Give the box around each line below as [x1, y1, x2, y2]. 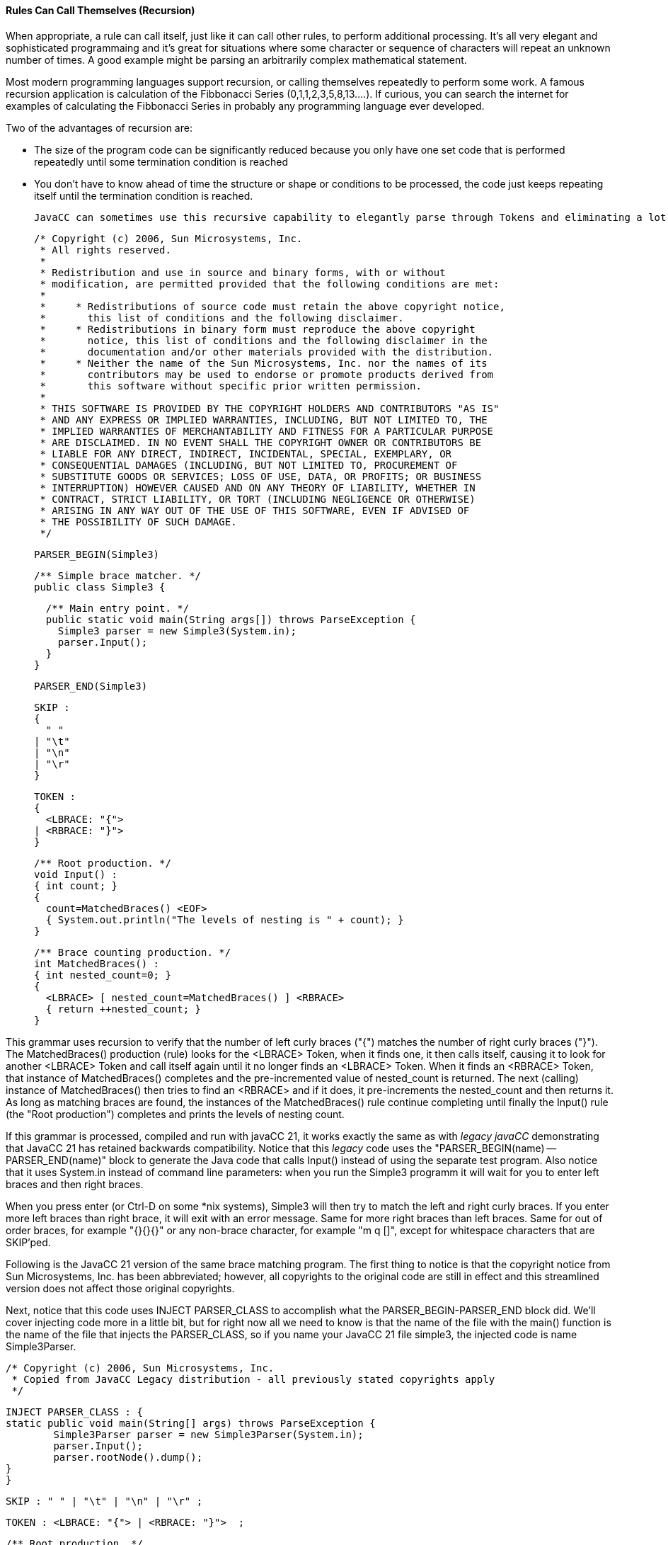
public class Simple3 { [34, 581, 166, 593]
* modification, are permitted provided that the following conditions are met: [40, 278, 500, 290]
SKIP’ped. [6, 1236, 51, 1248]
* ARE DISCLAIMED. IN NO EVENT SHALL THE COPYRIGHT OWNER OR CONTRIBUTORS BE [40, 436, 482, 448]
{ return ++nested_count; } [45, 1003, 202, 1015]
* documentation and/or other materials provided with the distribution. [40, 346, 494, 358]
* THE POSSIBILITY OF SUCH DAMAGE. [40, 515, 237, 528]
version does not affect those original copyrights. [6, 1282, 235, 1294]
